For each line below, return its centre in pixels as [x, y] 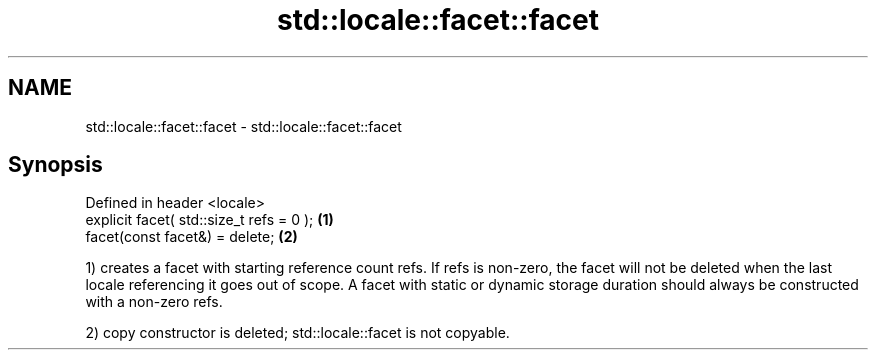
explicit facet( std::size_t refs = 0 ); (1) [209, 220]
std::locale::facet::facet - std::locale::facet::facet [243, 126]
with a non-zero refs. [154, 302]
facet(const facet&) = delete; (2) [191, 237]
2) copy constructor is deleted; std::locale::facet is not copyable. [297, 333]
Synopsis [55, 165]
